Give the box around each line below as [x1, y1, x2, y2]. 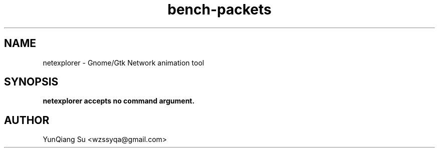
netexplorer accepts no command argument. [43, 96, 195, 105]
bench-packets [167, 1, 272, 18]
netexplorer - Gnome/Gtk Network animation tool [43, 58, 204, 67]
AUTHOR [4, 113, 50, 126]
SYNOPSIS [4, 75, 59, 88]
